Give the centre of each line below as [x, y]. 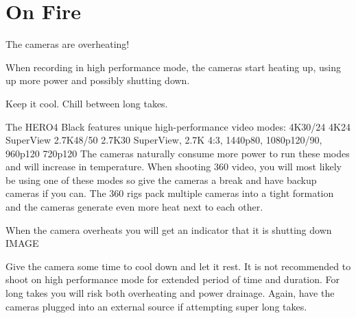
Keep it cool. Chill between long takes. [87, 103]
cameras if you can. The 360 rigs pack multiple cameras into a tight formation [170, 193]
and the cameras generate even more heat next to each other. [134, 207]
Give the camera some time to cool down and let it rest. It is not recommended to [178, 266]
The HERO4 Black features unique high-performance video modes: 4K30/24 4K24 [178, 126]
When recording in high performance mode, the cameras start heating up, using [173, 67]
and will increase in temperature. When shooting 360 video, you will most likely [174, 167]
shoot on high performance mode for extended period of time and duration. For [173, 279]
